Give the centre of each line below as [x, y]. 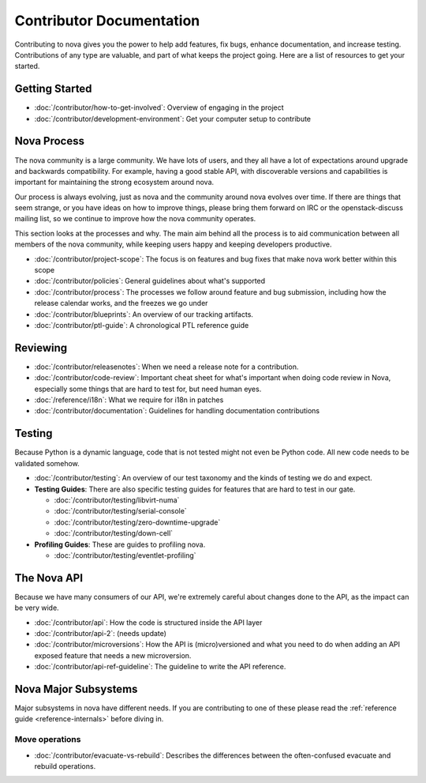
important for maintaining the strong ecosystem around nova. [114, 183]
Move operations [48, 740]
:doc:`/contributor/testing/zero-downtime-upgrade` [137, 522]
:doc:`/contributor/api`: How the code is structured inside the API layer [148, 622]
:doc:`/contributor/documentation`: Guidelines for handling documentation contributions [177, 411]
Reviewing [41, 348]
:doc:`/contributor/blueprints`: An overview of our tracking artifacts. [144, 314]
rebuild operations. [65, 766]
